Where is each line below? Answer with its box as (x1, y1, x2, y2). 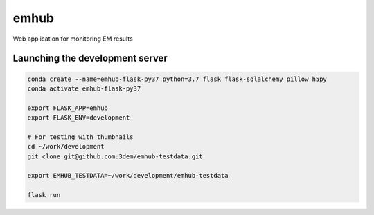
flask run (27, 191, 61, 199)
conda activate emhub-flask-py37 (27, 84, 141, 93)
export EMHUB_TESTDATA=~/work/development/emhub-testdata (27, 171, 229, 180)
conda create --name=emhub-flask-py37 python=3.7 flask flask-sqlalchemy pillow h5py (27, 75, 327, 83)
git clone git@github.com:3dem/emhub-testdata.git (27, 152, 204, 160)
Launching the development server (12, 53, 168, 64)
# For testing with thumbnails (27, 133, 134, 141)
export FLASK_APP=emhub (27, 104, 109, 112)
